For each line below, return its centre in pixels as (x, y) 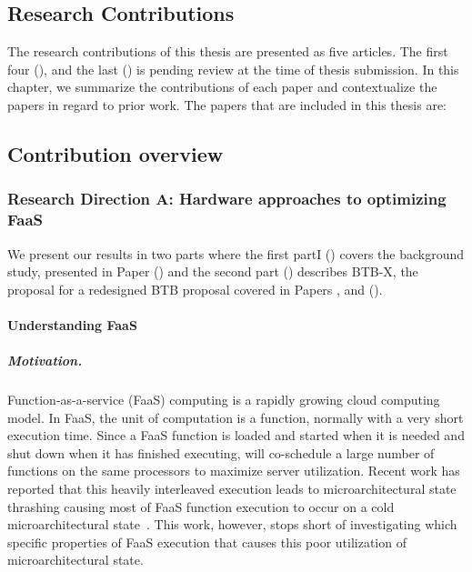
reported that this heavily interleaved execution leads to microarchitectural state (232, 488)
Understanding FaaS (72, 324)
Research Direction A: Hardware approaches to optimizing (227, 199)
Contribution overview (115, 153)
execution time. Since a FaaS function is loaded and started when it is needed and (236, 435)
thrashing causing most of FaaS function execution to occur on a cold (201, 506)
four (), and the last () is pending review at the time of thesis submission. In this (233, 69)
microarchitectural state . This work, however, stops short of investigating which (232, 524)
